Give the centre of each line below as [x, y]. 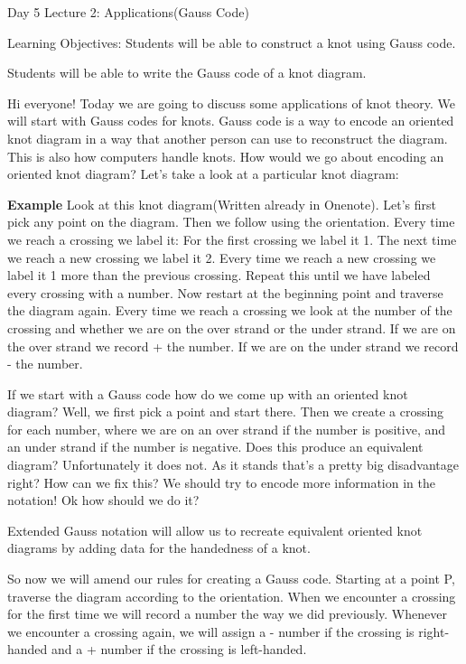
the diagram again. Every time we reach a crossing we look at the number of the [230, 310]
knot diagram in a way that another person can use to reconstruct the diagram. [228, 138]
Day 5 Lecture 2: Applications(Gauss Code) [128, 12]
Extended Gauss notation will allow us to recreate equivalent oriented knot [215, 530]
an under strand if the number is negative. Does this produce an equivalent [215, 447]
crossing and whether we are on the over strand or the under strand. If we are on [232, 327]
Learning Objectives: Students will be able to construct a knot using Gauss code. [232, 42]
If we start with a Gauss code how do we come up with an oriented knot [208, 393]
